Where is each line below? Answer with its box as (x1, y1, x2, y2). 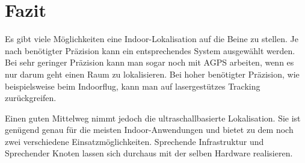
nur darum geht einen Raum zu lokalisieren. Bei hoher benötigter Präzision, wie (5, 67, 300, 80)
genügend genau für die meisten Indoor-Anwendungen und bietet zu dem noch (5, 123, 294, 136)
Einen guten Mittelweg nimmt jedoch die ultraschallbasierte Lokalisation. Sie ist (5, 111, 301, 124)
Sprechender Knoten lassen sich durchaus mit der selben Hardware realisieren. (5, 147, 293, 159)
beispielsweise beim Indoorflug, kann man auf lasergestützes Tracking (5, 79, 260, 92)
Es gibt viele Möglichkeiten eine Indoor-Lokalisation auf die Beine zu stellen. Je (5, 32, 298, 45)
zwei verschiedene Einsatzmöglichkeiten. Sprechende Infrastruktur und (5, 135, 264, 147)
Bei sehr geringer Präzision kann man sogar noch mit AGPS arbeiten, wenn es (5, 56, 294, 69)
